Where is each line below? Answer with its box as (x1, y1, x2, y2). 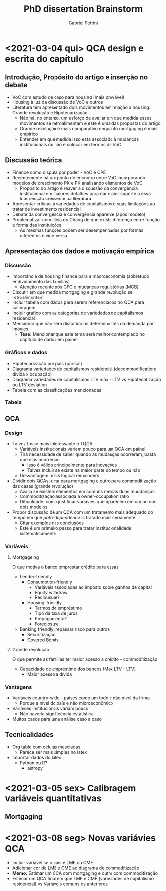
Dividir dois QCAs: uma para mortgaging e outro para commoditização (12, 478, 156, 484)
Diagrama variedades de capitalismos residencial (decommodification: (12, 366, 157, 372)
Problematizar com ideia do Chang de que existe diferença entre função (12, 216, 160, 222)
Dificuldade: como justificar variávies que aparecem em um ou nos (19, 499, 157, 505)
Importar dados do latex (12, 754, 61, 760)
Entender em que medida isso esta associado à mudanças (19, 136, 139, 142)
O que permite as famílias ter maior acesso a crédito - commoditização (12, 656, 158, 662)
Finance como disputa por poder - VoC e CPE (12, 169, 106, 175)
